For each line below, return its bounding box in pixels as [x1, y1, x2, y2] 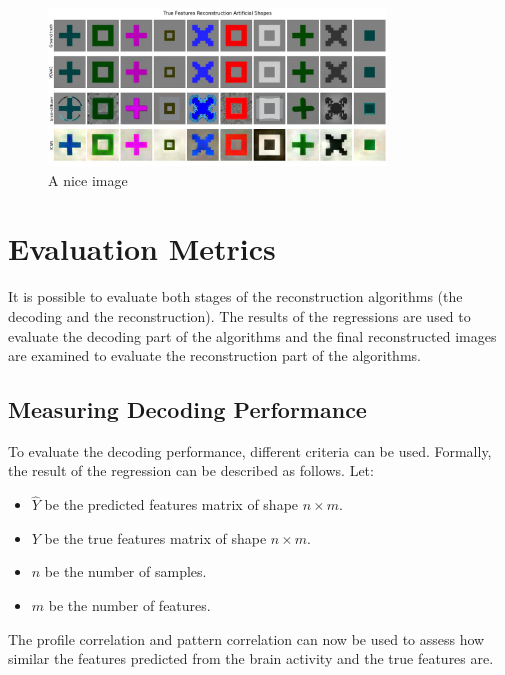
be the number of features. [48, 595, 211, 616]
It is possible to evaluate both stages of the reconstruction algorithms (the [8, 286, 463, 307]
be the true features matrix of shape [44, 527, 267, 548]
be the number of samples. [44, 561, 207, 582]
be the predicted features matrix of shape [44, 494, 299, 515]
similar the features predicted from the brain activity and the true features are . [8, 648, 494, 669]
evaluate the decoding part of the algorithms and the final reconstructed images [8, 325, 497, 346]
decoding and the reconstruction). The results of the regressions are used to [8, 305, 471, 326]
